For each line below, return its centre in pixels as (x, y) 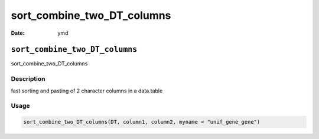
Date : (18, 33)
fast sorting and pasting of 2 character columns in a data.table (87, 91)
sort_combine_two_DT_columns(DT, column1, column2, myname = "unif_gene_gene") (142, 122)
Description (28, 79)
